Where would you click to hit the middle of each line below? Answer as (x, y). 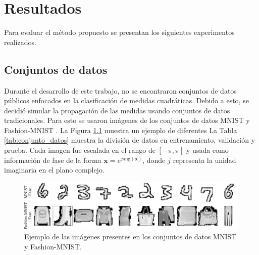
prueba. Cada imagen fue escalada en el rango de (80, 150)
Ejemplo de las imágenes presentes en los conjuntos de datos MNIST (131, 237)
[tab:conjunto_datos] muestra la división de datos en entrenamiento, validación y (130, 140)
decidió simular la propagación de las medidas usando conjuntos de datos (117, 110)
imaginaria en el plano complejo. (54, 170)
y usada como (208, 150)
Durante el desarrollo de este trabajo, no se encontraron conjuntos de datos (120, 90)
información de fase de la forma (53, 160)
